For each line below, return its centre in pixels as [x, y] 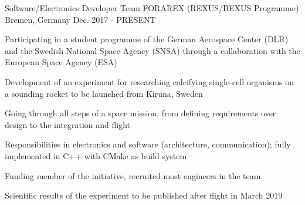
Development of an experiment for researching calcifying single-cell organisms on [150, 81]
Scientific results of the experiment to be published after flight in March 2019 [144, 195]
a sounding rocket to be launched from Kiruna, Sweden [104, 93]
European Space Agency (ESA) [61, 62]
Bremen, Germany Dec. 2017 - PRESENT [80, 19]
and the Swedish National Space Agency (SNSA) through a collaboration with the [152, 50]
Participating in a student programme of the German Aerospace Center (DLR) [147, 39]
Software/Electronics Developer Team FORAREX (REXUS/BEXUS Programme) [152, 8]
